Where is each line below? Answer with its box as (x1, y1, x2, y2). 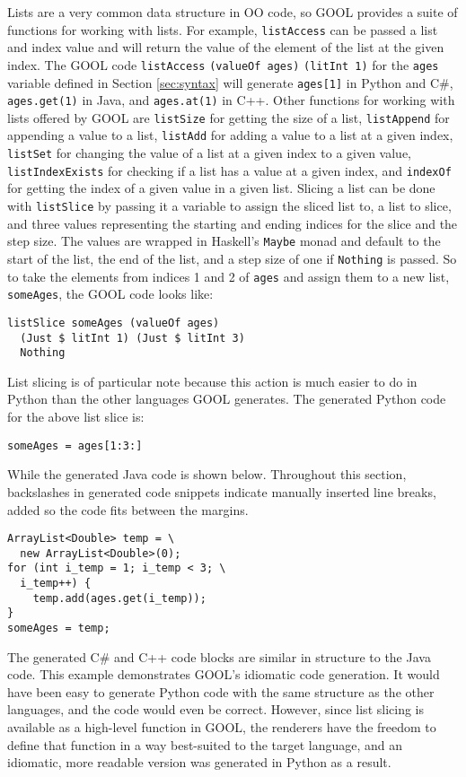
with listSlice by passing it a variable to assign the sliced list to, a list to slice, (7, 196, 452, 215)
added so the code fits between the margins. (7, 500, 249, 519)
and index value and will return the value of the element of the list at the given (7, 38, 444, 57)
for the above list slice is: (7, 407, 145, 426)
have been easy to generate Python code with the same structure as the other (7, 682, 435, 701)
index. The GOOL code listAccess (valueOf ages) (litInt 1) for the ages (7, 55, 439, 74)
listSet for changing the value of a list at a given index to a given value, (7, 144, 412, 162)
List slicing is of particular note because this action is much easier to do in (7, 371, 418, 390)
